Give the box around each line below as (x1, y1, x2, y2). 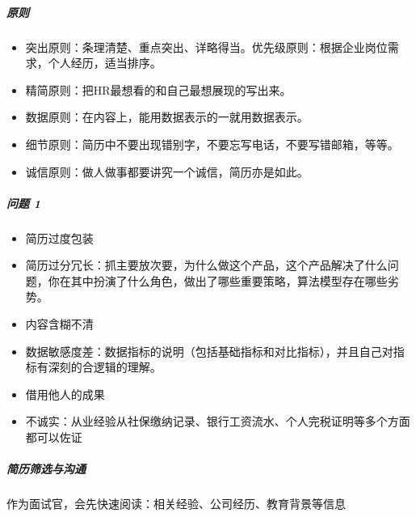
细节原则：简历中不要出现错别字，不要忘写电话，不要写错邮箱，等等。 (25, 135, 399, 152)
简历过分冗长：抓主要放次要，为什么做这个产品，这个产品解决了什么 (25, 256, 388, 273)
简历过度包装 (25, 229, 94, 246)
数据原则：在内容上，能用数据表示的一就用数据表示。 (25, 108, 309, 125)
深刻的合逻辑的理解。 (48, 358, 162, 375)
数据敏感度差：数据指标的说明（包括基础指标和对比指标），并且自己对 (25, 342, 393, 359)
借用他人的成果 (25, 385, 105, 402)
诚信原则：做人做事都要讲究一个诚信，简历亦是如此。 (25, 163, 309, 180)
